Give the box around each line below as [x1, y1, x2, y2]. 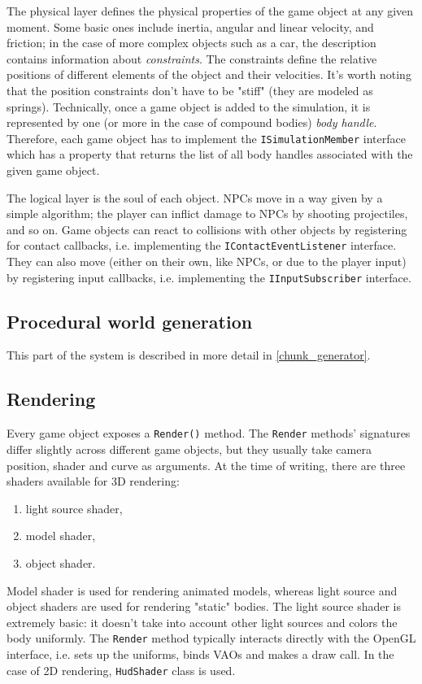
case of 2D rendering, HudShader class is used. [7, 661, 236, 678]
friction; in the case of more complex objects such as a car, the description [7, 34, 376, 51]
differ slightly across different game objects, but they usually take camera [7, 440, 372, 457]
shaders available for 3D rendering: [7, 473, 180, 490]
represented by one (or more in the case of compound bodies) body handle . [7, 114, 377, 131]
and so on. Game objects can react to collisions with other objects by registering [7, 220, 407, 237]
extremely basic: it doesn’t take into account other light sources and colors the [7, 613, 398, 630]
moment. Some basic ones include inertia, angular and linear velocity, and [7, 18, 374, 35]
